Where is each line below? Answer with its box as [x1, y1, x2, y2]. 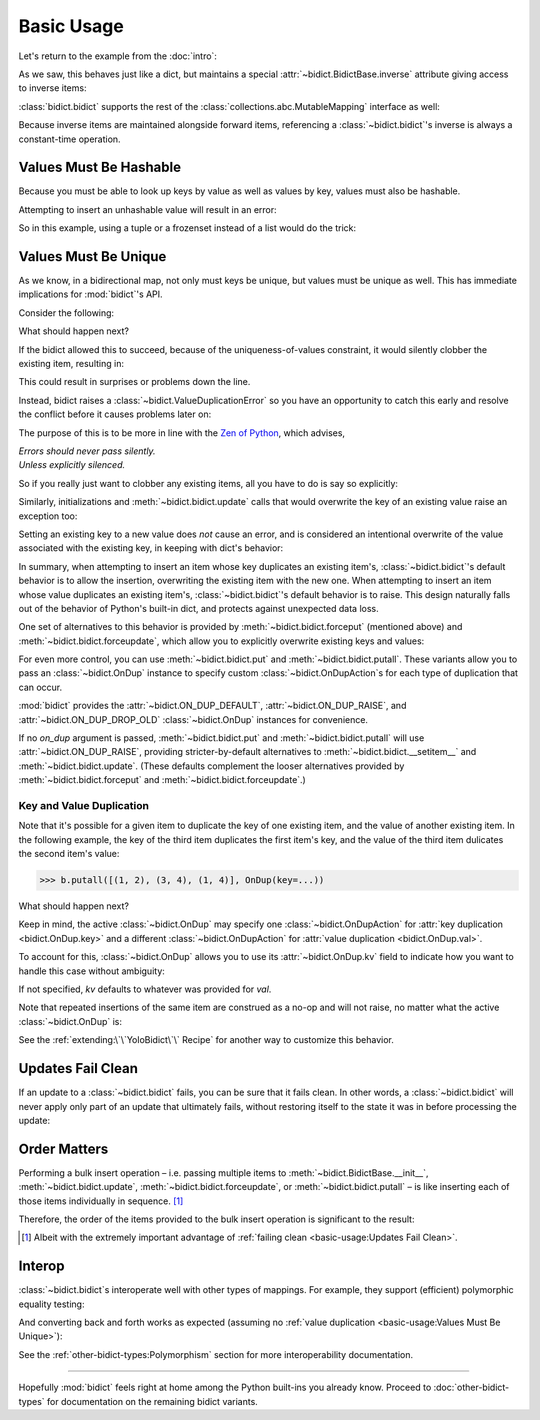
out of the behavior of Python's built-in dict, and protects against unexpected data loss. [18, 602, 379, 614]
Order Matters [18, 1140, 109, 1157]
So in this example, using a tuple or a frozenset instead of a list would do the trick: [18, 222, 357, 234]
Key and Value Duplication [18, 798, 150, 812]
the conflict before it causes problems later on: [18, 408, 212, 420]
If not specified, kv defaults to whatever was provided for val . [18, 983, 272, 995]
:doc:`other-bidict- [433, 1381, 510, 1394]
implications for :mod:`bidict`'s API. [18, 288, 164, 300]
